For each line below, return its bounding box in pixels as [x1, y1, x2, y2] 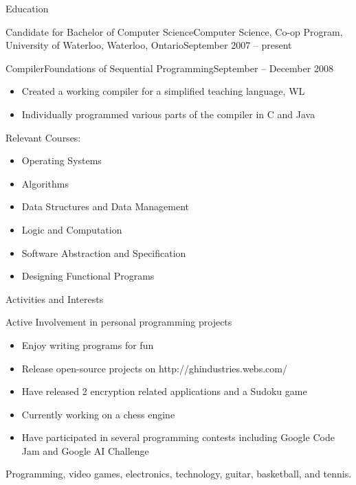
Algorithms [21, 176, 69, 190]
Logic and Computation [21, 222, 122, 236]
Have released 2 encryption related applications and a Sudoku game [21, 384, 307, 398]
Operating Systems [21, 153, 102, 168]
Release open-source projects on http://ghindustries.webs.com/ [21, 361, 287, 375]
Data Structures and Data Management [21, 199, 190, 214]
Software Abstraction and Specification [21, 245, 186, 260]
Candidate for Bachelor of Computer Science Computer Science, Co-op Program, [5, 24, 343, 38]
